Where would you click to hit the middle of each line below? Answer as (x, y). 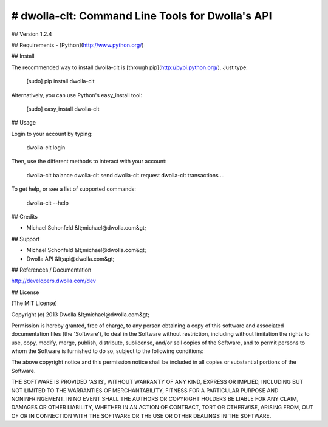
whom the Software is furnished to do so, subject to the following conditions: (108, 351)
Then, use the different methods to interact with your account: (89, 162)
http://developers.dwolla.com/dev (54, 281)
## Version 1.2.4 (32, 34)
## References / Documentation (51, 270)
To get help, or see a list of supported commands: (74, 189)
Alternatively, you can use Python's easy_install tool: (77, 95)
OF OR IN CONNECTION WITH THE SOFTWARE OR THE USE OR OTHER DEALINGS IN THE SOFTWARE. (141, 415)
